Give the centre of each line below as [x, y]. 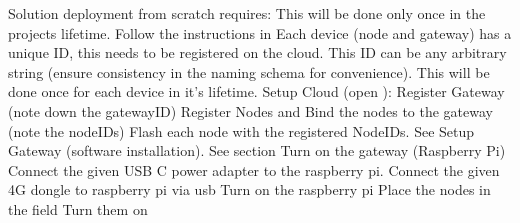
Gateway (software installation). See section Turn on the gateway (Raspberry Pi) [257, 150]
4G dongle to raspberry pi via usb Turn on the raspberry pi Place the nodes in [249, 189]
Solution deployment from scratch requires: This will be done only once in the [247, 13]
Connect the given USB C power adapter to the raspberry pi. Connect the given [254, 169]
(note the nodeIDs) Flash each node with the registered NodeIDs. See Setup [241, 130]
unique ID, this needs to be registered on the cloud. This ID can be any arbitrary [257, 52]
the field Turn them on [78, 208]
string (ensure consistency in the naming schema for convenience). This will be [249, 71]
